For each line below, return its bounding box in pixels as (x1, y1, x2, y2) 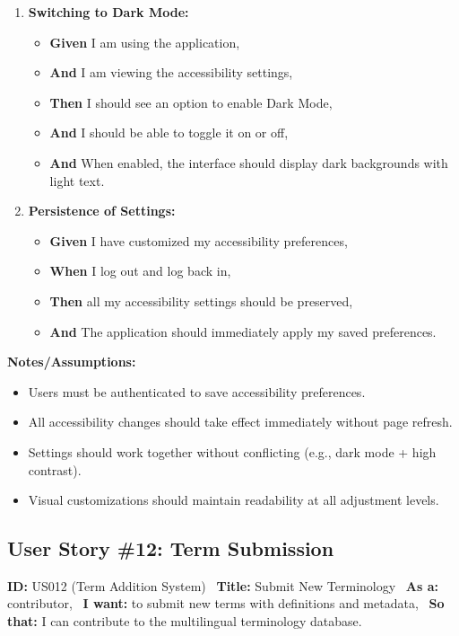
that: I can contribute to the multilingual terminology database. (7, 612, 362, 631)
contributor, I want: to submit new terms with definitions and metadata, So (7, 594, 445, 613)
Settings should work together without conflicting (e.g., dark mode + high (28, 442, 437, 461)
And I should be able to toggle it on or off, (49, 123, 289, 142)
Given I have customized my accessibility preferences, (49, 231, 348, 250)
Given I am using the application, (49, 32, 240, 51)
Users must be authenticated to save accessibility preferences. (28, 382, 366, 401)
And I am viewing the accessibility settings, (49, 63, 293, 82)
